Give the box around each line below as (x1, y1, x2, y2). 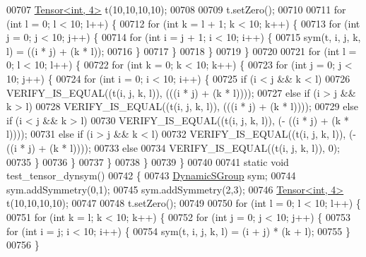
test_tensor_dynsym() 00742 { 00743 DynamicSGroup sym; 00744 (6, 168, 296, 183)
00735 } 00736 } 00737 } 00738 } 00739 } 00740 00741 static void (6, 154, 289, 169)
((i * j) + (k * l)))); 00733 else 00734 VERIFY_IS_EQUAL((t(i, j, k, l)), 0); (6, 140, 341, 155)
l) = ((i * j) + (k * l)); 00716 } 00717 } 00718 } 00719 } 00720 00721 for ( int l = (6, 43, 357, 58)
